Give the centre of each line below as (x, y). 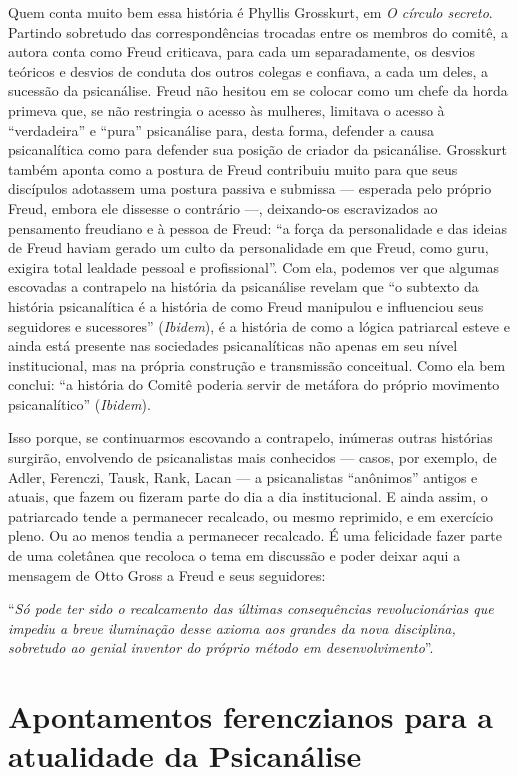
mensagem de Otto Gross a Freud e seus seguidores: (167, 574)
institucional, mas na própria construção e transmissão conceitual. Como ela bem (257, 364)
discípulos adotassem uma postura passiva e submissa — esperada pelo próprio (250, 188)
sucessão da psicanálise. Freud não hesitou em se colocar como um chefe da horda (258, 90)
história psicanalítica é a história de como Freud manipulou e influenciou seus (246, 305)
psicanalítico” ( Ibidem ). (79, 403)
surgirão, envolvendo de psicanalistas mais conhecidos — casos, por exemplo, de (252, 457)
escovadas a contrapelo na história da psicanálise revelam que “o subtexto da (243, 286)
